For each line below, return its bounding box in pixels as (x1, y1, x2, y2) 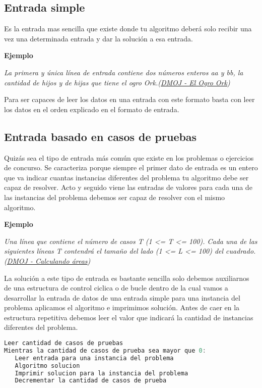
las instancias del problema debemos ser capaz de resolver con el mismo (4, 191, 225, 202)
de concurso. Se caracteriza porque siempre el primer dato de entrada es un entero (4, 162, 258, 173)
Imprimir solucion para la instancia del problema (15, 369, 188, 377)
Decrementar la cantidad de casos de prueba (15, 377, 167, 384)
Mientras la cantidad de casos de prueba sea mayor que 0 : (4, 347, 206, 354)
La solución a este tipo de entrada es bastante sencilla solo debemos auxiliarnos (4, 272, 249, 283)
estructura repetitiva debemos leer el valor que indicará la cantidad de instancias (4, 312, 253, 322)
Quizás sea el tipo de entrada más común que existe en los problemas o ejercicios (4, 152, 254, 163)
